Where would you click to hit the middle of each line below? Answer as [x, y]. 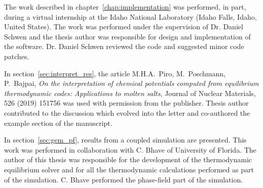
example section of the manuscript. [58, 123]
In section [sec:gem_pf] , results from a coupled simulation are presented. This [125, 140]
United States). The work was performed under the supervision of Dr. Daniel [124, 27]
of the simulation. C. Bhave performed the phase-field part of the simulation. [124, 179]
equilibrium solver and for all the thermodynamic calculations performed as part [129, 169]
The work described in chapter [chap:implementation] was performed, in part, [125, 7]
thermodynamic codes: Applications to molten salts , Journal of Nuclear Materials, [130, 93]
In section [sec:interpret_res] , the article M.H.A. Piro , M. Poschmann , [115, 73]
